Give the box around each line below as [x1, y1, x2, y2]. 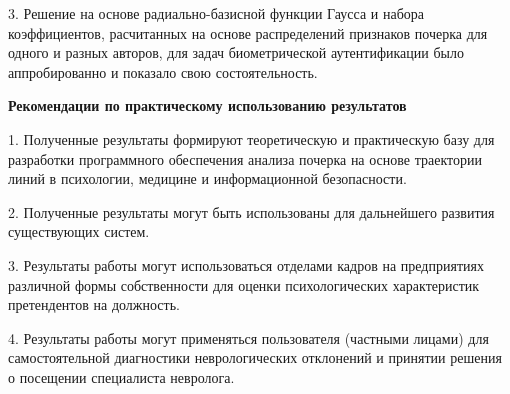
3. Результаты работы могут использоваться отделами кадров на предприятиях [8, 254, 484, 275]
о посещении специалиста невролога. [8, 366, 235, 387]
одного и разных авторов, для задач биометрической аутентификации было [8, 42, 464, 63]
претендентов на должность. [8, 294, 180, 315]
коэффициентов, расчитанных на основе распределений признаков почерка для [8, 22, 488, 43]
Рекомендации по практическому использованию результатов [8, 95, 407, 116]
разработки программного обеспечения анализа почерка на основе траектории [8, 148, 482, 169]
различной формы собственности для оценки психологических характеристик [8, 274, 480, 295]
